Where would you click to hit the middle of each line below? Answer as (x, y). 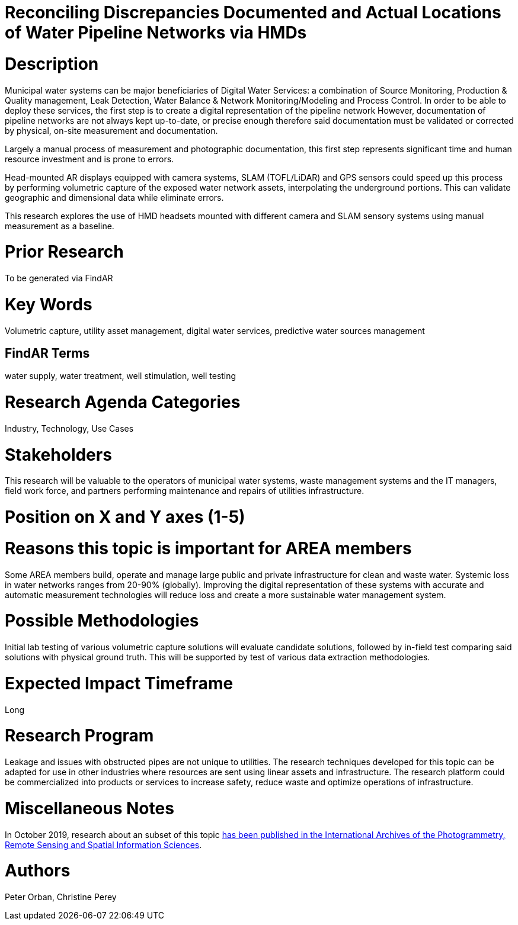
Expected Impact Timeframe (119, 683)
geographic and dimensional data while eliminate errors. (114, 197)
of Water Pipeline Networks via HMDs (156, 33)
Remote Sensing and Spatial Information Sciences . (103, 844)
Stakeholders (58, 455)
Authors (38, 871)
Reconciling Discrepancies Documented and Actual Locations (253, 12)
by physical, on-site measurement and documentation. (111, 130)
